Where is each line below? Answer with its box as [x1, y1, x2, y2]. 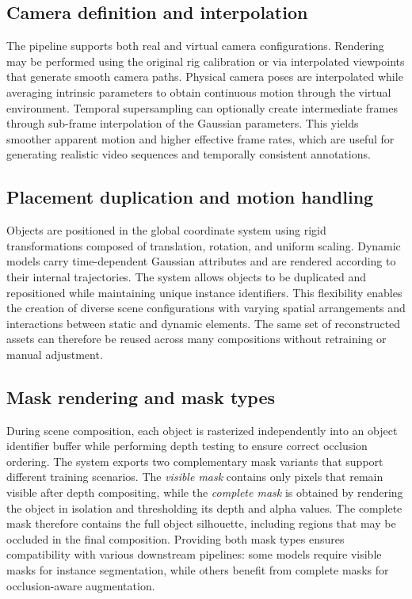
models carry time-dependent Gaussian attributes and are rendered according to [6, 253, 396, 269]
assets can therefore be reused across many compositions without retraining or [6, 330, 387, 347]
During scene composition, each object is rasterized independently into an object [6, 422, 398, 438]
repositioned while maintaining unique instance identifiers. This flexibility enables [6, 284, 402, 300]
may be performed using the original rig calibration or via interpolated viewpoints [6, 52, 405, 69]
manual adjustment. [6, 345, 103, 362]
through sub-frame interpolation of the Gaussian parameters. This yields [6, 115, 359, 132]
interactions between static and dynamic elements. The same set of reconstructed [6, 315, 401, 331]
